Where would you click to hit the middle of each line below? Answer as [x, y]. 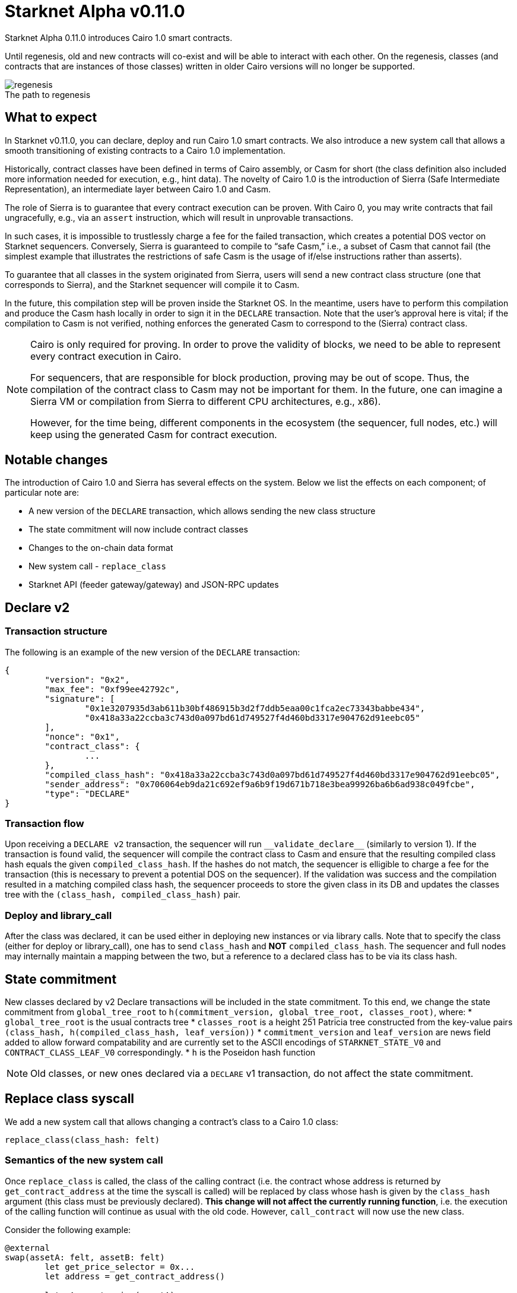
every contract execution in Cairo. [106, 356]
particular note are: [42, 493]
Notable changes [56, 460]
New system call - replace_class [97, 566]
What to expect [51, 118]
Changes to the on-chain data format [101, 548]
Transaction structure [56, 631]
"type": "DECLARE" [87, 793]
